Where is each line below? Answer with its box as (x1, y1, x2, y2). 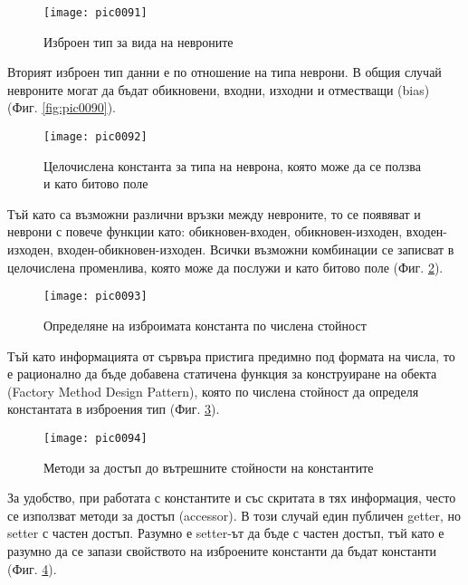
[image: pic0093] (43, 290, 148, 303)
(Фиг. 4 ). (7, 559, 57, 578)
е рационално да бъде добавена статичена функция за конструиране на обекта (7, 364, 437, 383)
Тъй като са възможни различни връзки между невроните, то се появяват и (7, 204, 421, 223)
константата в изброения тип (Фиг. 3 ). (7, 399, 220, 418)
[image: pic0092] (43, 130, 148, 144)
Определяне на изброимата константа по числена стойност (43, 315, 367, 334)
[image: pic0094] (43, 431, 148, 445)
